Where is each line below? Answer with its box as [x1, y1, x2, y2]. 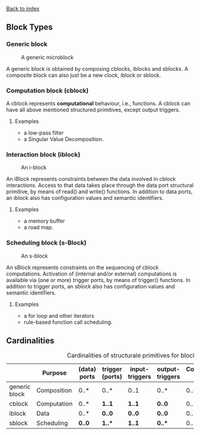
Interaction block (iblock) [6, 150, 80, 158]
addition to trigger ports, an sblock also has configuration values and [6, 283, 176, 290]
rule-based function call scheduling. [23, 318, 113, 326]
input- [130, 365, 149, 374]
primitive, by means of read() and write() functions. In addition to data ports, [6, 188, 193, 195]
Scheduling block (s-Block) [6, 239, 87, 247]
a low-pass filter [23, 129, 64, 136]
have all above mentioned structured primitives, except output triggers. [6, 106, 180, 113]
